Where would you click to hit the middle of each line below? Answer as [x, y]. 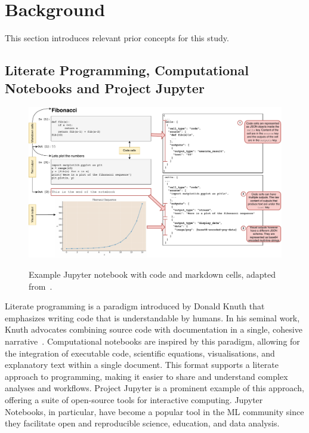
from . [41, 286]
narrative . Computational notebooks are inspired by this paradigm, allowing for [152, 341]
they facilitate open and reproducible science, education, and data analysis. [142, 423]
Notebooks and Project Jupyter [105, 87]
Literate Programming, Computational [127, 70]
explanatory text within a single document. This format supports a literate [142, 365]
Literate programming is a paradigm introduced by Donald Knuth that [135, 306]
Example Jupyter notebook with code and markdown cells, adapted [152, 274]
